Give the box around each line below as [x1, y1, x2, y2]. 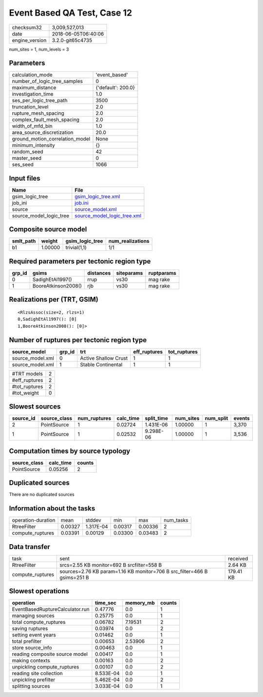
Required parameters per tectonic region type [9, 257, 151, 266]
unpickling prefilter [12, 676, 56, 683]
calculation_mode [12, 71, 53, 78]
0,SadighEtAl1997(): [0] [18, 316, 77, 322]
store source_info [12, 644, 52, 651]
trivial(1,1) [65, 244, 87, 251]
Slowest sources [9, 403, 61, 411]
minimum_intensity [12, 142, 56, 149]
